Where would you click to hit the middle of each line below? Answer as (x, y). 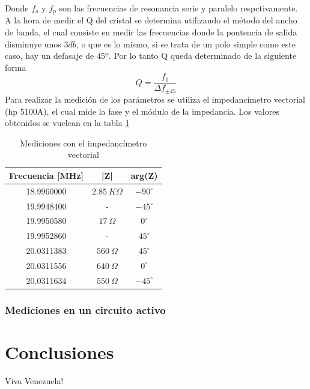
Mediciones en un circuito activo (85, 309)
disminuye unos (33, 44)
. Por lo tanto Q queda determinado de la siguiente (202, 56)
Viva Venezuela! (34, 380)
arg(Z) (144, 175)
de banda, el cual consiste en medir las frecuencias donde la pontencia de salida (151, 32)
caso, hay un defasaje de (50, 56)
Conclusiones (59, 351)
